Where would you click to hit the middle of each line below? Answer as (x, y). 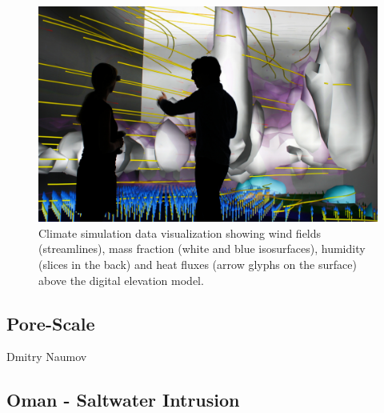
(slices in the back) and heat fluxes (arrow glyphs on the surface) (198, 264)
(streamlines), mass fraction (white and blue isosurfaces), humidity (202, 249)
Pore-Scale (51, 323)
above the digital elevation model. (121, 280)
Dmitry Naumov (47, 357)
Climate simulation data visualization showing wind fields (180, 233)
